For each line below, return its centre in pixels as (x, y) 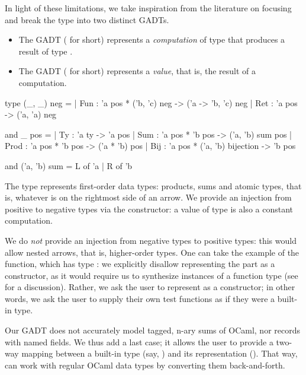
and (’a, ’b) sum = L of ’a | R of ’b (69, 165)
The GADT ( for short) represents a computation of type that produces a (152, 39)
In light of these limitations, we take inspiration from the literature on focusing (148, 8)
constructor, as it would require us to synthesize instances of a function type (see (152, 275)
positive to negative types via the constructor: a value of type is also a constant (149, 209)
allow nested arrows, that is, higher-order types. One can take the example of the (152, 252)
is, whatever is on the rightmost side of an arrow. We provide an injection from (148, 197)
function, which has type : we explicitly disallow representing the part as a (140, 264)
